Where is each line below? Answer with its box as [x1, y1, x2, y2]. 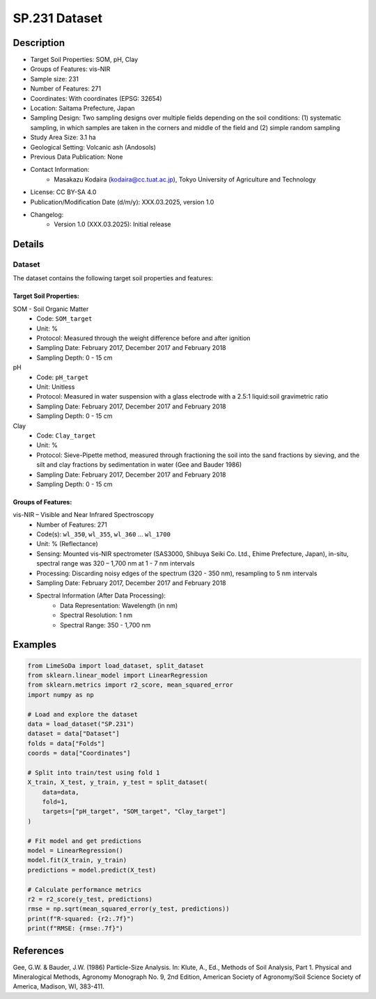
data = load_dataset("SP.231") [27, 720, 135, 728]
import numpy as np [27, 691, 94, 698]
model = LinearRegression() [27, 847, 123, 854]
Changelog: [30, 210, 64, 218]
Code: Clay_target [36, 431, 97, 440]
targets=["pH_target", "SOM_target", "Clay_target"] [42, 808, 226, 815]
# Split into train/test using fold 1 [27, 769, 160, 776]
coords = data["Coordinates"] [27, 749, 131, 758]
